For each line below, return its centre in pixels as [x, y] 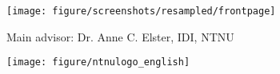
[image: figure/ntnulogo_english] [98, 62]
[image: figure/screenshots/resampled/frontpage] [141, 11]
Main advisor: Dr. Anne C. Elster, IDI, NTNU [120, 36]
